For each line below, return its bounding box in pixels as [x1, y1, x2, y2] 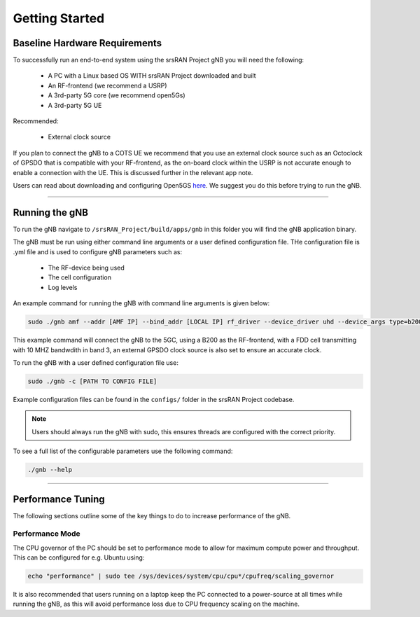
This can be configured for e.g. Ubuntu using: [13, 553, 145, 562]
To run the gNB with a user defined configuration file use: [13, 358, 178, 367]
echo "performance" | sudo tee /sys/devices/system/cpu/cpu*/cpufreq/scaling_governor [27, 572, 335, 581]
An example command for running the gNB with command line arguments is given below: [13, 299, 269, 307]
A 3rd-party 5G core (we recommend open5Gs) [48, 91, 185, 99]
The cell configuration [48, 273, 112, 282]
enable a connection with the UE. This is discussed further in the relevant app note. [13, 168, 253, 176]
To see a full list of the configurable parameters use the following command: [13, 447, 233, 455]
